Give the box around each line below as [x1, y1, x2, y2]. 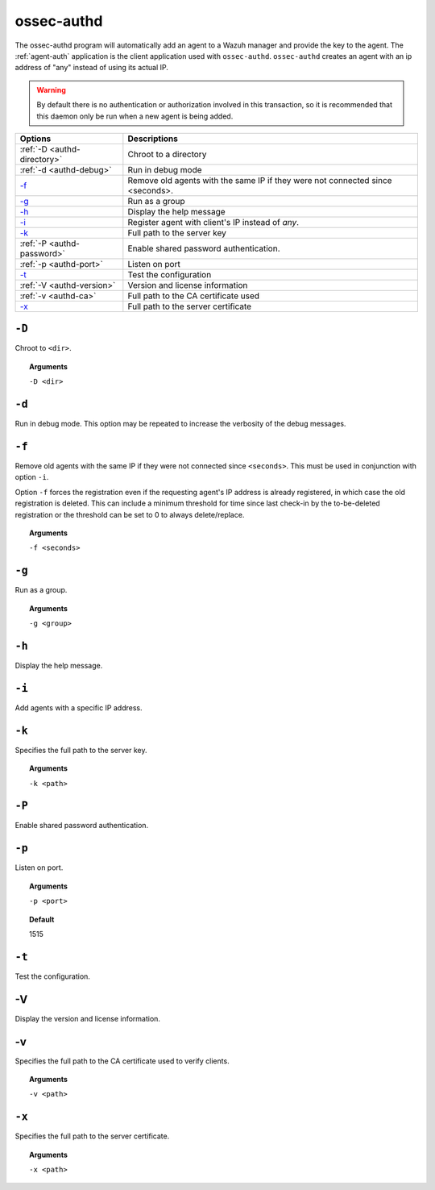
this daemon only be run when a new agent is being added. [36, 111, 234, 121]
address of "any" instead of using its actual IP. [14, 63, 169, 73]
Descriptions [127, 133, 179, 144]
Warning [36, 85, 66, 94]
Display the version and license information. [14, 1013, 161, 1023]
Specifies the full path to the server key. [14, 745, 147, 755]
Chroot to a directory [127, 148, 207, 160]
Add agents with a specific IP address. [14, 702, 143, 713]
